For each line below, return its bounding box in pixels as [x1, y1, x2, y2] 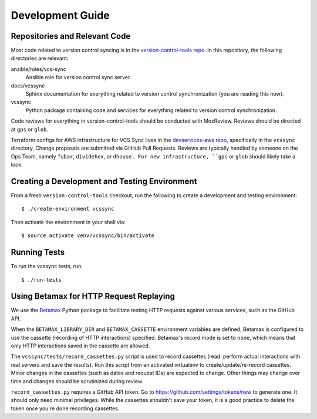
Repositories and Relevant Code [11, 31, 131, 41]
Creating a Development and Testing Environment [11, 176, 197, 186]
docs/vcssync [11, 82, 45, 89]
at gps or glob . [11, 126, 48, 133]
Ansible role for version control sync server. [25, 74, 131, 81]
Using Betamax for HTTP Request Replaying [11, 291, 176, 302]
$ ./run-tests [21, 276, 62, 283]
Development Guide [11, 9, 110, 22]
